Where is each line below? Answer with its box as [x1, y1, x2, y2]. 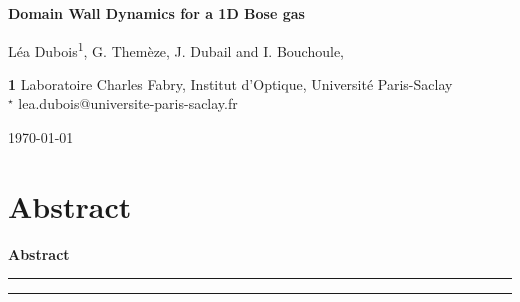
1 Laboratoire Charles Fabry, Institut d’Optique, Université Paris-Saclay [8, 73, 453, 94]
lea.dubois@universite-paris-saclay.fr [18, 93, 238, 114]
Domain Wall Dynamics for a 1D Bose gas [8, 3, 305, 23]
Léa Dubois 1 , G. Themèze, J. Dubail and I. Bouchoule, [8, 37, 345, 61]
